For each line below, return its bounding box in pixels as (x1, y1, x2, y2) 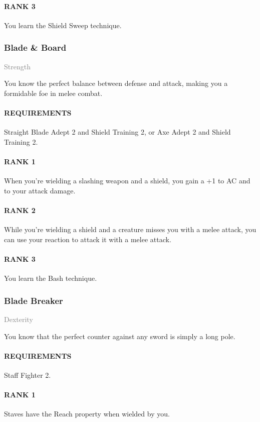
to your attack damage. (4, 185, 76, 195)
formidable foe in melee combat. (4, 87, 103, 98)
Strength (4, 61, 31, 71)
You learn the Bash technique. (4, 273, 97, 283)
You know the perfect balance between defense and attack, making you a (4, 78, 228, 88)
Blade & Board (4, 41, 67, 54)
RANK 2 (4, 204, 36, 215)
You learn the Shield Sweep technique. (4, 20, 122, 30)
